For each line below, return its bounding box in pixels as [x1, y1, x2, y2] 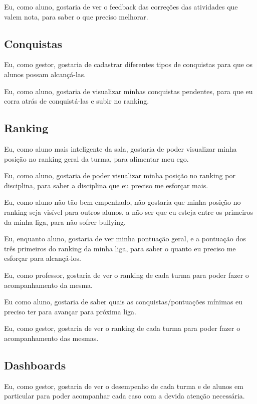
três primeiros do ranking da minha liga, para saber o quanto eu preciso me [4, 243, 236, 253]
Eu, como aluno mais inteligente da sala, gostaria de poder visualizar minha [4, 143, 237, 154]
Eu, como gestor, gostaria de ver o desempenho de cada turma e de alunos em [4, 380, 243, 391]
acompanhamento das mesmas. [4, 332, 99, 343]
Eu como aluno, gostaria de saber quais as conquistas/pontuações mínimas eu [4, 296, 243, 307]
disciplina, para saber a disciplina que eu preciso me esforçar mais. [4, 180, 208, 190]
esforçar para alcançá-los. [4, 253, 81, 263]
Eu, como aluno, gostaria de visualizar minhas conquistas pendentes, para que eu [4, 86, 253, 96]
